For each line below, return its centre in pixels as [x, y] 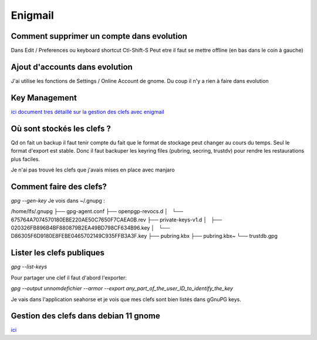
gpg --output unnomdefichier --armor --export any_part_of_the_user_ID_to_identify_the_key [122, 288]
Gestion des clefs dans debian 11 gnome [86, 316]
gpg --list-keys [29, 267]
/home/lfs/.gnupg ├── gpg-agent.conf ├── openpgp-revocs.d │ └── [97, 211]
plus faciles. [26, 159]
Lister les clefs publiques [58, 253]
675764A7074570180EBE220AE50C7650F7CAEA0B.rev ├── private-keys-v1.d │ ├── [117, 220]
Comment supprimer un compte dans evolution [99, 36]
